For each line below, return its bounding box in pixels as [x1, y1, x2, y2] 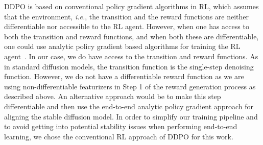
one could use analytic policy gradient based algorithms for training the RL [4, 41, 241, 52]
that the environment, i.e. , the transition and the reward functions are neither [4, 11, 249, 21]
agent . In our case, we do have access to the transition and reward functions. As [4, 51, 258, 61]
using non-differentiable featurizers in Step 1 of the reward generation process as [4, 81, 256, 91]
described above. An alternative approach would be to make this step [4, 91, 221, 102]
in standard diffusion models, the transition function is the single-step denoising [4, 61, 254, 71]
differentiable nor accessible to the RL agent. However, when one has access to [4, 21, 249, 32]
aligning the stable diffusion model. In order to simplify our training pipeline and [4, 111, 258, 122]
